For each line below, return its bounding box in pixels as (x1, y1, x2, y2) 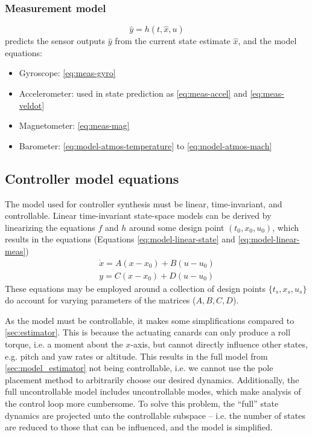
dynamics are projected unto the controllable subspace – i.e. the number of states (5, 409, 305, 421)
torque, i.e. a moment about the (5, 337, 123, 350)
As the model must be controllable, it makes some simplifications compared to (5, 314, 294, 326)
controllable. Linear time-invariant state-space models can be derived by (5, 209, 272, 222)
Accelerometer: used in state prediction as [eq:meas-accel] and (19, 87, 247, 99)
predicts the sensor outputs (5, 34, 106, 47)
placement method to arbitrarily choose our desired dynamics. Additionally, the (5, 373, 299, 386)
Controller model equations (5, 169, 179, 187)
